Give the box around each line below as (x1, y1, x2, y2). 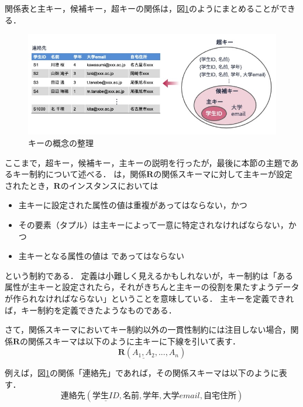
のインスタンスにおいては (60, 179, 159, 191)
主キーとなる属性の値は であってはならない (18, 250, 184, 262)
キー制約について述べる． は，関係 (12, 168, 147, 180)
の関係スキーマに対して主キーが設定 (153, 168, 292, 180)
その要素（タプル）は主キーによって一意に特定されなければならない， (18, 218, 288, 230)
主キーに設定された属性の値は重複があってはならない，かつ (18, 199, 247, 211)
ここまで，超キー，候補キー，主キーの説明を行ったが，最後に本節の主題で (5, 156, 291, 168)
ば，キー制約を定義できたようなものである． (5, 303, 177, 316)
